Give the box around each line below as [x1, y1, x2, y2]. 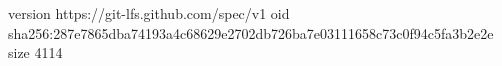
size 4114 [8, 42, 63, 63]
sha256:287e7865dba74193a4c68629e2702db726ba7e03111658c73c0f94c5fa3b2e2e [8, 22, 494, 43]
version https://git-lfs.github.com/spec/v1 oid [8, 3, 290, 23]
